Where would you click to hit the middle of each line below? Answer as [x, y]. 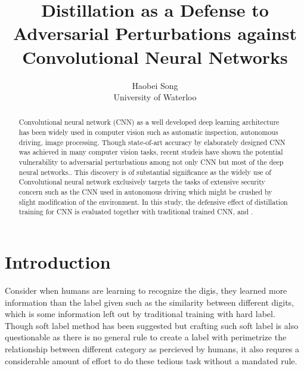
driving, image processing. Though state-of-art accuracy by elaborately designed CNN [152, 142]
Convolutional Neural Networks [155, 56]
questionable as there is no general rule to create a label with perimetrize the [146, 337]
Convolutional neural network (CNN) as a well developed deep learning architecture [149, 122]
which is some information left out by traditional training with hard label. [140, 314]
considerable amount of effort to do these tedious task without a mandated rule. [151, 360]
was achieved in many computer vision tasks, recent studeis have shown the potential [151, 152]
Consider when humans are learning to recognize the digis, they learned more [146, 290]
